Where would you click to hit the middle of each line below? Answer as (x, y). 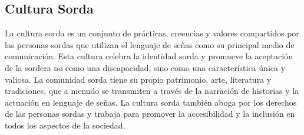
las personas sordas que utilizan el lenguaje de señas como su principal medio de (150, 44)
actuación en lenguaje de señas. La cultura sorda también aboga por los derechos (151, 102)
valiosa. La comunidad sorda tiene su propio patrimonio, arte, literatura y (138, 79)
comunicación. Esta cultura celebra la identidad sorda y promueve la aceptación (149, 56)
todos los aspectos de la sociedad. (65, 125)
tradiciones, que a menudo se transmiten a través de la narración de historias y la (152, 91)
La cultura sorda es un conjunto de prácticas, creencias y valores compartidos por (152, 33)
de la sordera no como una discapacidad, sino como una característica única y (145, 67)
